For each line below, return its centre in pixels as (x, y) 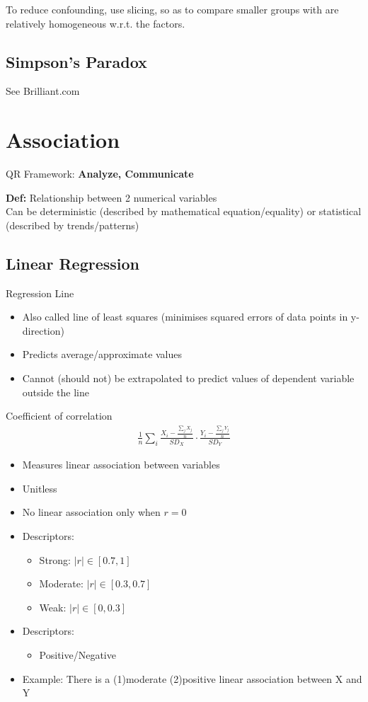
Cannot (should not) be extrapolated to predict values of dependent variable (188, 378)
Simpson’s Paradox (76, 61)
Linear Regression (73, 263)
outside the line (56, 392)
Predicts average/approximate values (102, 354)
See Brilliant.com (43, 91)
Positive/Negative (77, 654)
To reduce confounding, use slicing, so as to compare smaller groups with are (172, 9)
